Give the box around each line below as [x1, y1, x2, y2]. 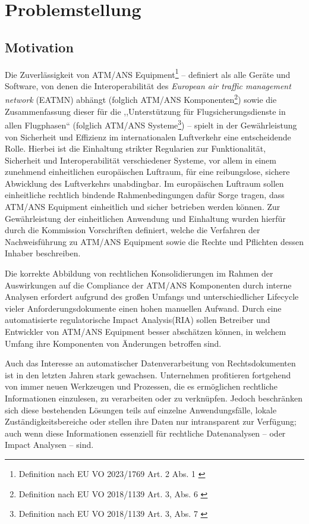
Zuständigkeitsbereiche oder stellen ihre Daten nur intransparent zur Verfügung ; [5, 415, 297, 428]
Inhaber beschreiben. [5, 247, 81, 259]
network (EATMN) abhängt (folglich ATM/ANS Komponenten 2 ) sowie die [5, 92, 277, 106]
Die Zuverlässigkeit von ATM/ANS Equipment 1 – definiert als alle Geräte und [5, 66, 291, 80]
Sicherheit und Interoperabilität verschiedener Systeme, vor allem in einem [5, 153, 276, 166]
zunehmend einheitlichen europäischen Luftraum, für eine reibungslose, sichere [5, 165, 290, 178]
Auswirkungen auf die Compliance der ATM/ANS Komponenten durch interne [5, 278, 292, 291]
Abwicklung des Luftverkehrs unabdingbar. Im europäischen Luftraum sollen [5, 177, 284, 189]
